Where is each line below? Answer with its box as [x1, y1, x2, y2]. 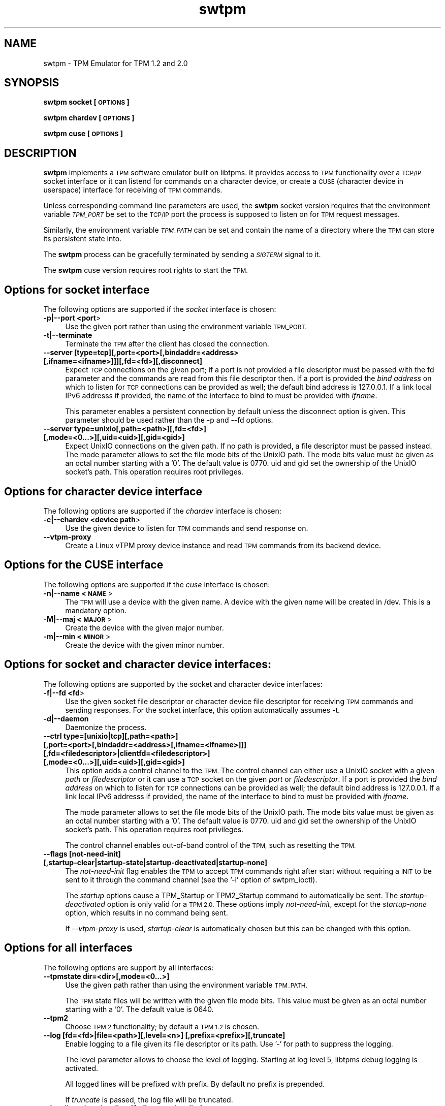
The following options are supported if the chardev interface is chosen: [43, 506, 281, 515]
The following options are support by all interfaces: [43, 963, 214, 972]
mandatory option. [65, 606, 126, 615]
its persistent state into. [43, 234, 122, 243]
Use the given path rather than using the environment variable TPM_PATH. [65, 980, 307, 989]
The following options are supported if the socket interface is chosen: [43, 305, 276, 314]
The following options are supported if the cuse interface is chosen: [43, 580, 270, 589]
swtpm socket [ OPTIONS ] [43, 98, 130, 107]
